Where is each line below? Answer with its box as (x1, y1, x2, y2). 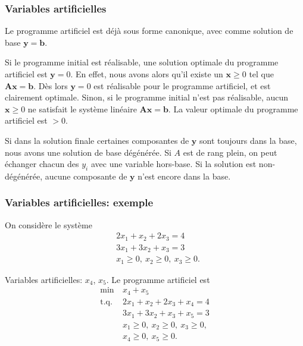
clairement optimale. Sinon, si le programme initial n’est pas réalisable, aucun (5, 91, 289, 103)
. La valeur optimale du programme (168, 102, 298, 115)
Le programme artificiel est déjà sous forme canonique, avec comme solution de (5, 24, 293, 37)
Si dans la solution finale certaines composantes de (5, 134, 189, 146)
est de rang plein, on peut (183, 146, 277, 158)
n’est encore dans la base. (138, 169, 231, 182)
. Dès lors (33, 79, 68, 92)
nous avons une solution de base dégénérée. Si (5, 146, 171, 158)
